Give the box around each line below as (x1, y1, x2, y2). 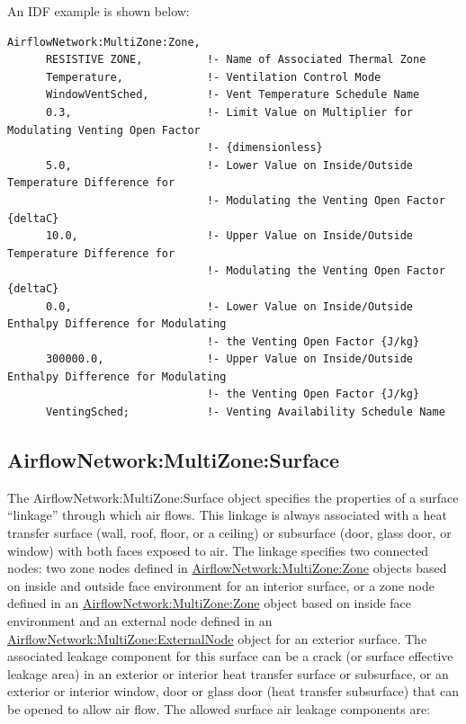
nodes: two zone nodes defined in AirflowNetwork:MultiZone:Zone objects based (7, 559, 447, 577)
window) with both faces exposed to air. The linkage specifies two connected (7, 541, 429, 559)
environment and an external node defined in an (7, 612, 273, 630)
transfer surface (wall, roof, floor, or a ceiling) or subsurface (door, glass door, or (7, 523, 452, 542)
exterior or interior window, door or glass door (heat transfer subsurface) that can (7, 682, 460, 701)
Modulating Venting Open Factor (7, 123, 201, 137)
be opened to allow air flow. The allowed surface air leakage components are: (7, 699, 431, 718)
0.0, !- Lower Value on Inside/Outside (45, 299, 414, 313)
